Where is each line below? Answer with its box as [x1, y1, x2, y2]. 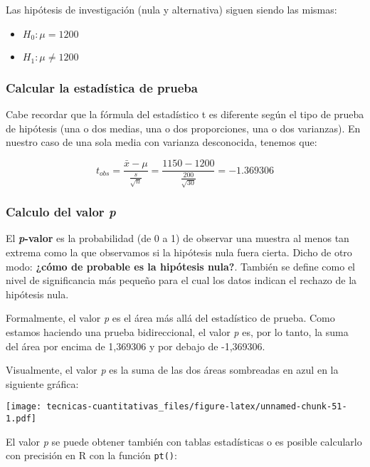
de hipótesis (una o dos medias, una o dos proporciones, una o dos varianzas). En [6, 120, 361, 135]
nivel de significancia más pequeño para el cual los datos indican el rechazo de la [6, 273, 357, 288]
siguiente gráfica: [6, 376, 79, 391]
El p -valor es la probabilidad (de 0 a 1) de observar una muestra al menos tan [6, 231, 349, 246]
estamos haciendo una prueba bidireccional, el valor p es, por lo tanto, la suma [6, 324, 349, 339]
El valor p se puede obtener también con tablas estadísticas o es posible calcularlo [6, 434, 362, 448]
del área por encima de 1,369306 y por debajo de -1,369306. [6, 338, 265, 353]
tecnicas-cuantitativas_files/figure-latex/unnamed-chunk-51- [46, 402, 347, 412]
